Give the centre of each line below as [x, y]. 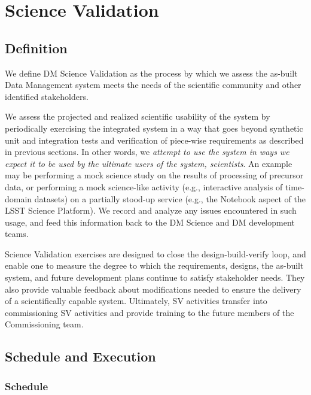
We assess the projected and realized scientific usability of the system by [138, 116]
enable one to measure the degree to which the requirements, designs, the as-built [154, 265]
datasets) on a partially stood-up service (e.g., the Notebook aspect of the [170, 198]
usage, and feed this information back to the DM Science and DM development [150, 222]
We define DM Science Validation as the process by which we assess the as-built [151, 73]
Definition [36, 48]
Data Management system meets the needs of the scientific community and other [153, 85]
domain [19, 198]
